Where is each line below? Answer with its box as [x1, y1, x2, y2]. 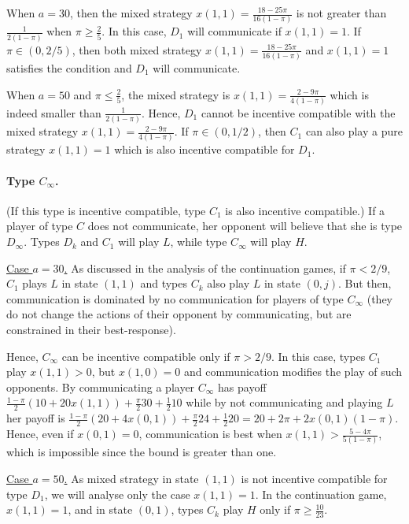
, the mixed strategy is [121, 86, 230, 102]
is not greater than [296, 5, 387, 20]
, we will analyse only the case [44, 485, 190, 502]
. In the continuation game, [255, 485, 387, 502]
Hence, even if [6, 426, 74, 442]
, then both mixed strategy [72, 41, 202, 58]
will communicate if [187, 23, 282, 39]
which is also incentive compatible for [114, 141, 295, 158]
